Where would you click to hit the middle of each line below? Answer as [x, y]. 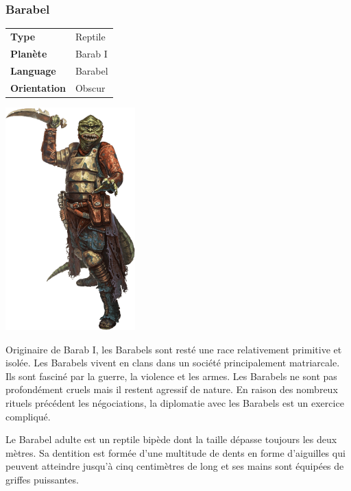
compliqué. [28, 416]
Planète [29, 53]
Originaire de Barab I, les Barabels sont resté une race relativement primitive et [174, 349]
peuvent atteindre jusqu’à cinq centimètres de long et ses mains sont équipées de [175, 466]
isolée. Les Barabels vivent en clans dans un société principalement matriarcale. [173, 363]
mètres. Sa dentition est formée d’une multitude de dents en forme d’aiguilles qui [175, 452]
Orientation [38, 87]
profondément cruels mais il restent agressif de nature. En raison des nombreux [172, 389]
